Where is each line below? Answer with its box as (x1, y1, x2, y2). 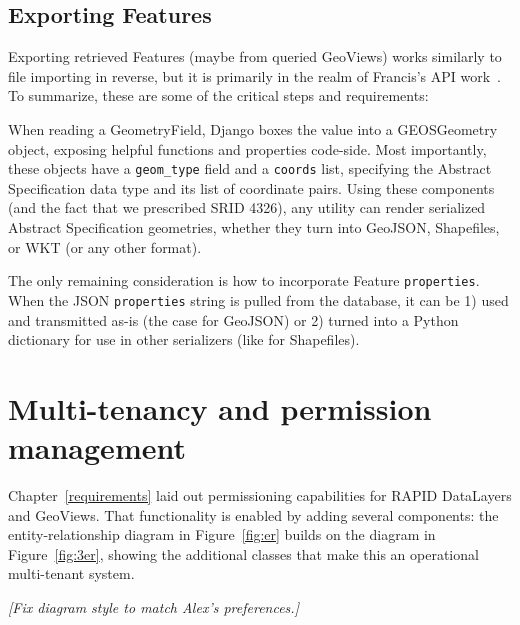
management (8, 427, 186, 468)
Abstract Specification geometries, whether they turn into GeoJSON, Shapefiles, (8, 217, 500, 238)
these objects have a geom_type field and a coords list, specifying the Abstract (8, 158, 492, 179)
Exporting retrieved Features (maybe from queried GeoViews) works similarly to (8, 46, 502, 67)
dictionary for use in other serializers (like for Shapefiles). (8, 329, 360, 350)
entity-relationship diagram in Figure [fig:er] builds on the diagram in (8, 524, 436, 545)
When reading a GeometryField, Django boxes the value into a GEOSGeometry (8, 118, 498, 139)
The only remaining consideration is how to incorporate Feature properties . (8, 270, 480, 291)
